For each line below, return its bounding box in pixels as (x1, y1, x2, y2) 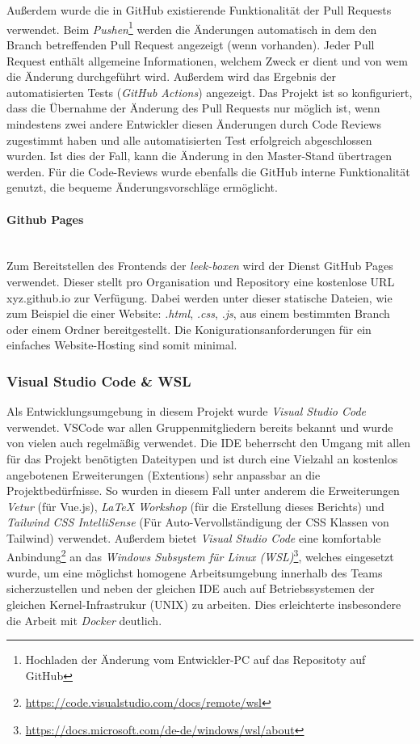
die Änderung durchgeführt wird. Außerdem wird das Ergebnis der (6, 68, 336, 85)
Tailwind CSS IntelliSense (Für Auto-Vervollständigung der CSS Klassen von (6, 514, 389, 531)
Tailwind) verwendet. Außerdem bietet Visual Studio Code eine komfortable (6, 529, 381, 546)
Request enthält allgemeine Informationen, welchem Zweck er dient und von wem (6, 52, 408, 69)
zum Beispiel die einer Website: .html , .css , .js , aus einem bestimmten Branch (6, 305, 390, 322)
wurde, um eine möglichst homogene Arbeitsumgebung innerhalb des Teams (6, 564, 383, 581)
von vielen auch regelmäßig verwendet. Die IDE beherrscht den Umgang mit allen (6, 434, 411, 451)
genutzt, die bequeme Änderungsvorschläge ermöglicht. (6, 179, 278, 196)
